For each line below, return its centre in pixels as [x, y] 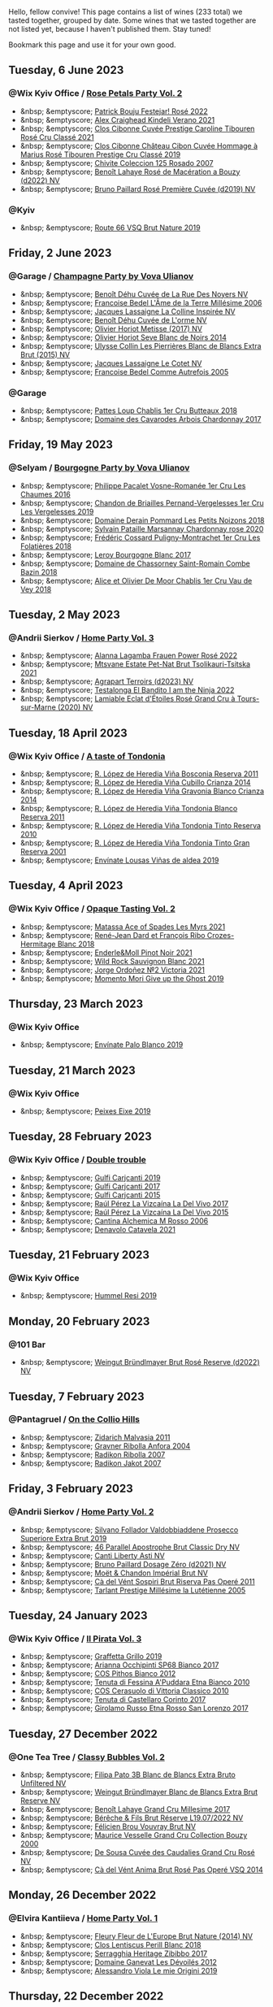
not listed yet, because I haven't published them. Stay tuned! [110, 29]
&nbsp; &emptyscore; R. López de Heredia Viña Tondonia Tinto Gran [135, 843]
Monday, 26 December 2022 [82, 1895]
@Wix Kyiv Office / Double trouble [77, 1160]
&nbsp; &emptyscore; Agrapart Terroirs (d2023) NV [106, 681]
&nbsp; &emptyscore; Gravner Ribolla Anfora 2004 [105, 1445]
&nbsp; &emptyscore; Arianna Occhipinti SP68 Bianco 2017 [119, 1665]
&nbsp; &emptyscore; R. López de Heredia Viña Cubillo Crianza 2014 [135, 783]
